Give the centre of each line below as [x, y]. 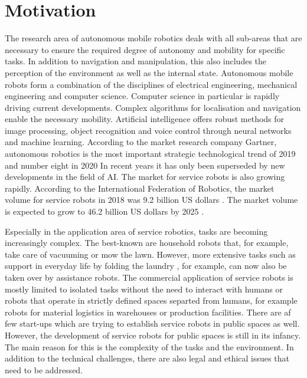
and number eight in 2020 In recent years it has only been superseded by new [145, 165]
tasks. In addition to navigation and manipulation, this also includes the [136, 61]
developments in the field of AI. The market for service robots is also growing [145, 177]
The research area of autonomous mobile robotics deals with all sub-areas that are [153, 38]
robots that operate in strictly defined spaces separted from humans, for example [151, 300]
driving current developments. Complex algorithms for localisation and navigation [153, 107]
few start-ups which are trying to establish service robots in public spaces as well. [152, 323]
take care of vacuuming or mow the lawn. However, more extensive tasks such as [150, 254]
